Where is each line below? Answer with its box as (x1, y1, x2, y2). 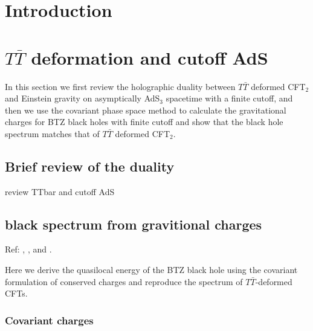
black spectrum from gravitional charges (5, 214, 262, 233)
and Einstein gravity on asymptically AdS (5, 92, 160, 104)
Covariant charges (5, 312, 94, 327)
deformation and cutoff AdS (31, 45, 268, 69)
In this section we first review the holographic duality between (5, 80, 236, 92)
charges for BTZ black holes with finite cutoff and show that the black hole (5, 115, 283, 128)
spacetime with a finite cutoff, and (166, 92, 293, 104)
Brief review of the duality (5, 156, 175, 175)
